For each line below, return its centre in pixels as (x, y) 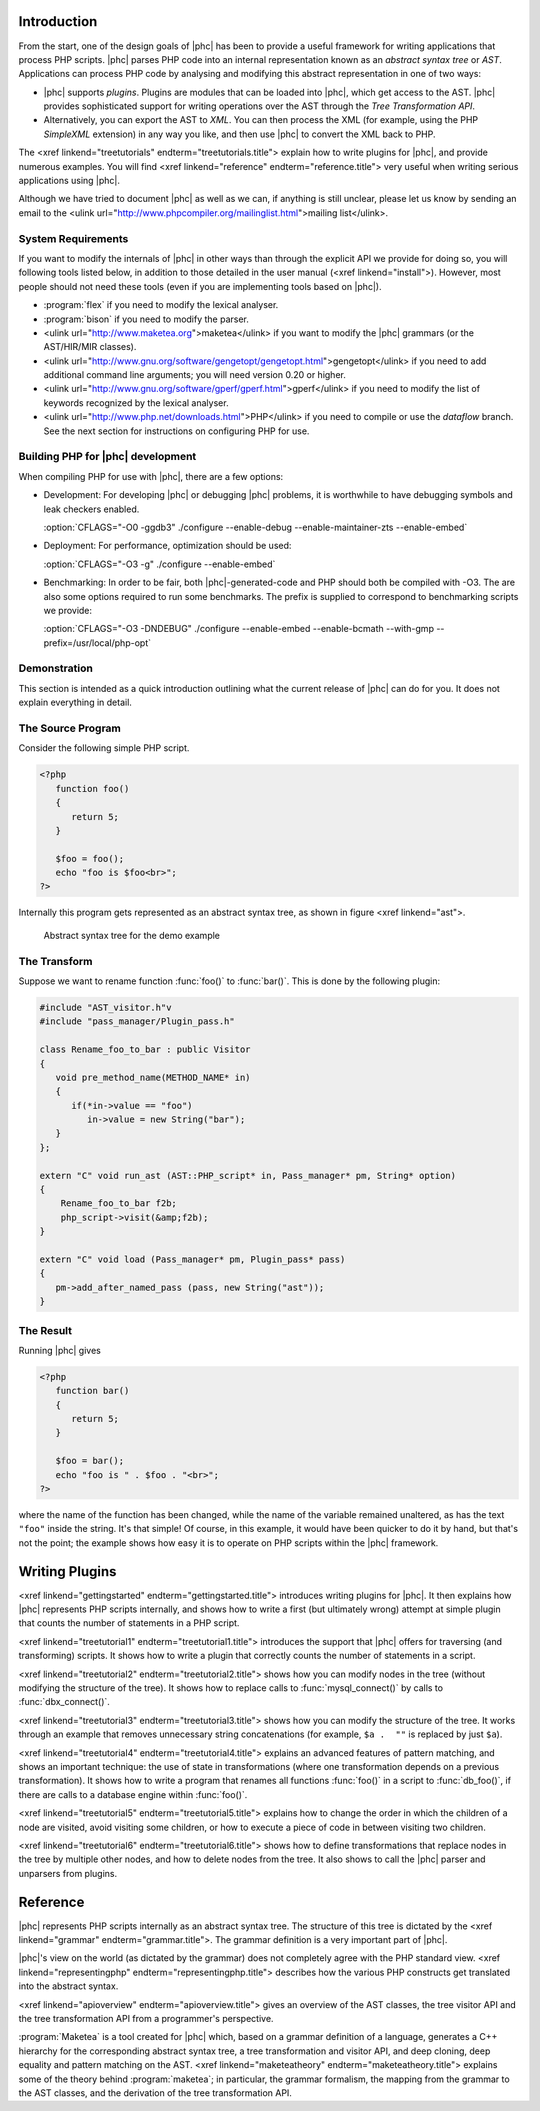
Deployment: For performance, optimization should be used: (167, 546)
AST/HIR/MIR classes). (90, 347)
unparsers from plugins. (68, 1873)
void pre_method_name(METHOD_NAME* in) (153, 1077)
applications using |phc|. (69, 181)
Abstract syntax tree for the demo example (131, 935)
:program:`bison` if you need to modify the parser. (146, 319)
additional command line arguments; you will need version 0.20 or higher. (195, 375)
